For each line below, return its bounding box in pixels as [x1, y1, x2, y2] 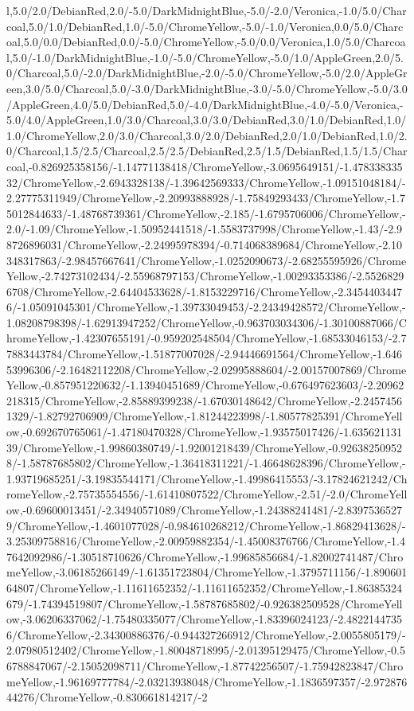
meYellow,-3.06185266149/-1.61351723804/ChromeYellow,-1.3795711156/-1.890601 [6, 564, 408, 580]
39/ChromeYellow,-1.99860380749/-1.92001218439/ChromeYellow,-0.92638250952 [6, 439, 403, 455]
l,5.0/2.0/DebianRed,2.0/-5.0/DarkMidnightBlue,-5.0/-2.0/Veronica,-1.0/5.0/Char [6, 2, 407, 18]
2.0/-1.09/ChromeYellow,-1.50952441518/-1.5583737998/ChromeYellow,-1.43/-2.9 [6, 221, 403, 237]
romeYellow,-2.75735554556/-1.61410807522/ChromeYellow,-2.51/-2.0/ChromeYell [6, 486, 408, 502]
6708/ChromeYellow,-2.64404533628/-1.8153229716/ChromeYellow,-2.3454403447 [6, 283, 403, 299]
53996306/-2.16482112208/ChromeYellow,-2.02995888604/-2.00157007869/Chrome [6, 361, 407, 377]
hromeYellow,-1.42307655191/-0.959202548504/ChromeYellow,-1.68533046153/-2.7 [6, 330, 407, 346]
